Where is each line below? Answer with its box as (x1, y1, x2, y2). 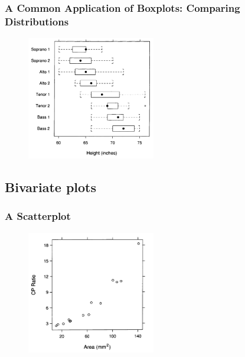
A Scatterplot (5, 209, 71, 223)
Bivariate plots (5, 178, 97, 196)
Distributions (5, 14, 69, 28)
